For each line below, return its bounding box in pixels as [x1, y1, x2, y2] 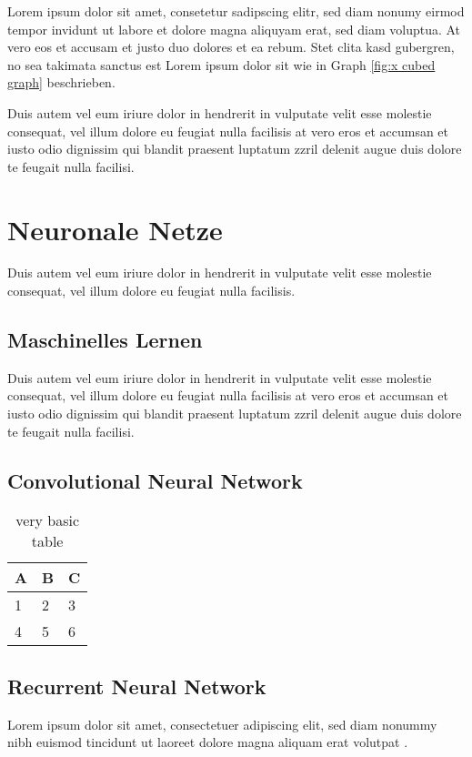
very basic [15, 510, 80, 531]
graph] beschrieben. [7, 73, 115, 92]
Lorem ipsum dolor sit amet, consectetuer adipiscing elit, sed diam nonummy [7, 714, 437, 733]
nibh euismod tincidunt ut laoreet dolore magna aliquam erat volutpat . [7, 732, 408, 752]
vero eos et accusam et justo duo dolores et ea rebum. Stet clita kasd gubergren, [7, 37, 455, 56]
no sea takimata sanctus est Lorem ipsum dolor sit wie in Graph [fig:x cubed [7, 55, 436, 74]
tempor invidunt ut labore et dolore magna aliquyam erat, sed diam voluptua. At [7, 19, 461, 38]
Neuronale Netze [7, 210, 223, 247]
